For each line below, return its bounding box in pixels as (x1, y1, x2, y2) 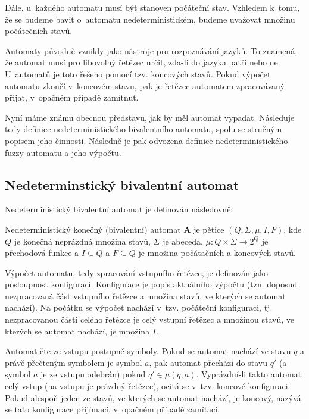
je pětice (193, 223, 224, 235)
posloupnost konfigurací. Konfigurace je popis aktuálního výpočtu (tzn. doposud (5, 278, 298, 290)
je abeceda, (163, 234, 203, 247)
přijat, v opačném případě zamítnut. (5, 91, 139, 104)
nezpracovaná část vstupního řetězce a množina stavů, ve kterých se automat (5, 289, 286, 302)
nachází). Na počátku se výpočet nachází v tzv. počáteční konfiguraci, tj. (5, 301, 273, 314)
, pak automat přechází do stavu (149, 356, 267, 368)
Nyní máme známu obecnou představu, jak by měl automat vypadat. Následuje (5, 111, 295, 123)
